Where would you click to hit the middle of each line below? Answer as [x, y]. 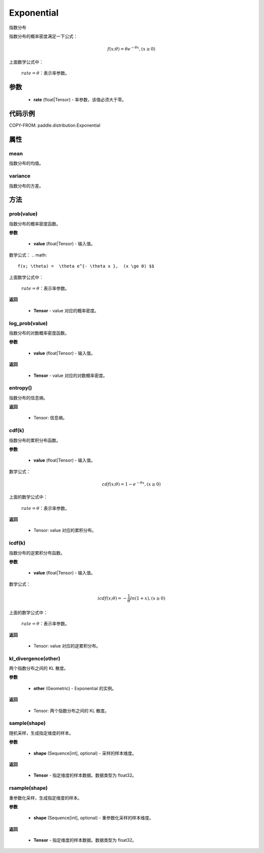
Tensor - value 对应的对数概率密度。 [70, 375]
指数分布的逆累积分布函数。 [37, 553]
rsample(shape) [28, 788]
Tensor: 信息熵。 [50, 418]
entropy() [21, 388]
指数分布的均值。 [26, 163]
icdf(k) [17, 543]
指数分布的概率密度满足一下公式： [43, 36]
